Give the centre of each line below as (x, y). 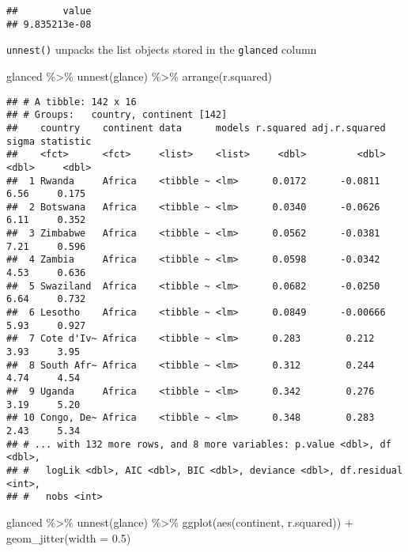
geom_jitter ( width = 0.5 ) (69, 537)
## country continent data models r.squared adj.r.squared (196, 128)
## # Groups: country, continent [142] (117, 115)
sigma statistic (49, 141)
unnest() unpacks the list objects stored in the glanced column (162, 49)
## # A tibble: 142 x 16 (72, 102)
